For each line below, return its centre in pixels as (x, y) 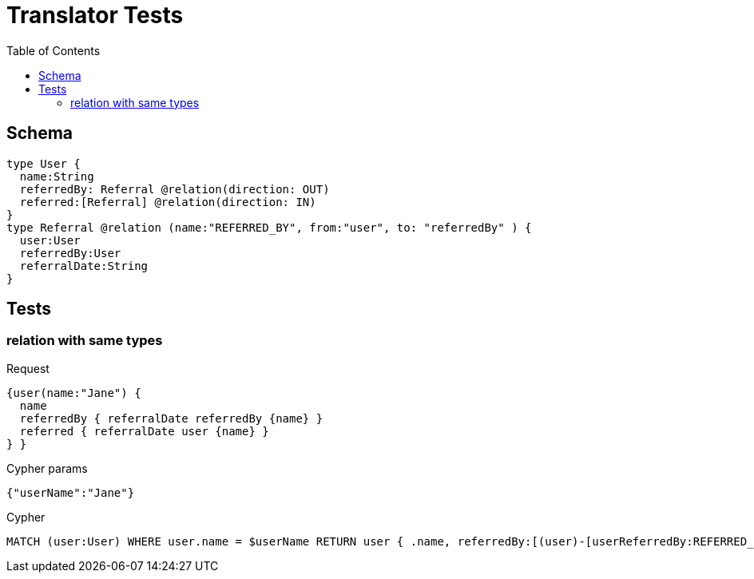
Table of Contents (54, 50)
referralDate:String (84, 266)
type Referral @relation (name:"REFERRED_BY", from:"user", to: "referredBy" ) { (269, 227)
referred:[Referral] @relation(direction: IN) (168, 202)
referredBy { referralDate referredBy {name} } (171, 418)
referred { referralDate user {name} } (144, 431)
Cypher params (47, 468)
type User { (44, 163)
